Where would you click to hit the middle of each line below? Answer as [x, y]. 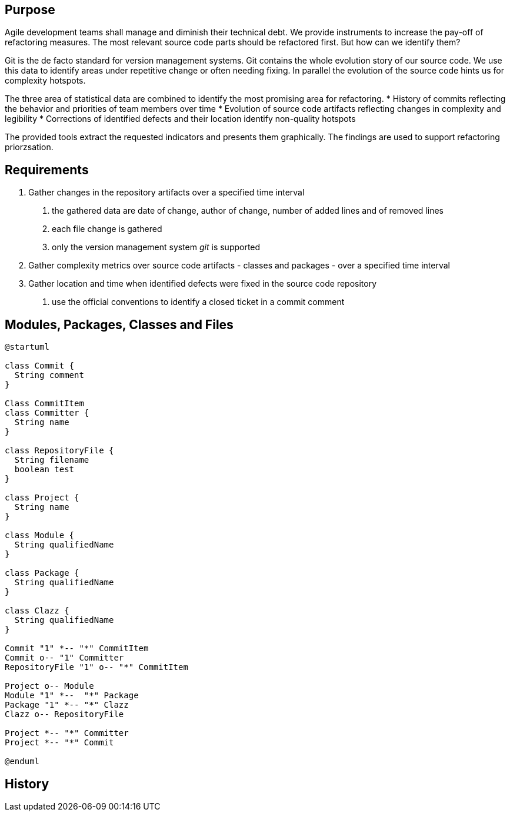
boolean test [44, 470]
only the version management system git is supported [156, 247]
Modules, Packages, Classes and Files [119, 324]
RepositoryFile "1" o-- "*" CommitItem [96, 667]
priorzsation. [29, 147]
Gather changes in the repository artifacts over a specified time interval [166, 193]
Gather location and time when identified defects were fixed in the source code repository [203, 284]
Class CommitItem [44, 404]
